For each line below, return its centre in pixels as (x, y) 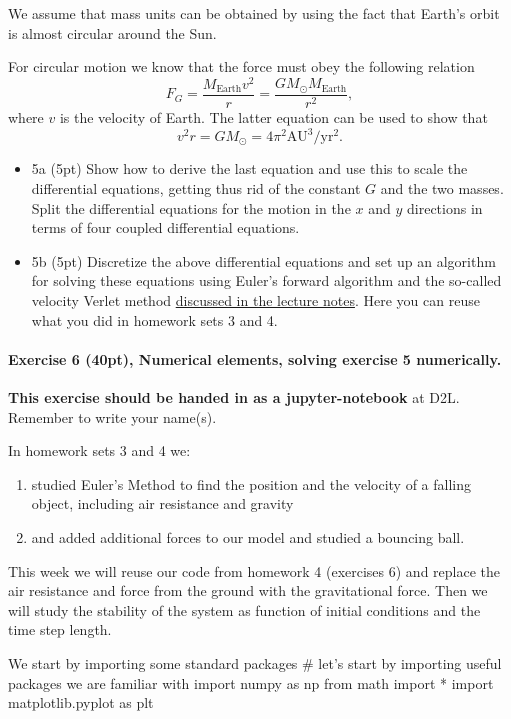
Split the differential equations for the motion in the (191, 207)
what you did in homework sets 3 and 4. (154, 319)
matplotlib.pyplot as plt (81, 702)
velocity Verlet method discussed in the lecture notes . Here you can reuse (255, 300)
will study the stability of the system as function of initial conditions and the (244, 609)
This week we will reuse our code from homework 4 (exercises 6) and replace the (254, 570)
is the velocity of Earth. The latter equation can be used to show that (273, 116)
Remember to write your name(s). (112, 416)
